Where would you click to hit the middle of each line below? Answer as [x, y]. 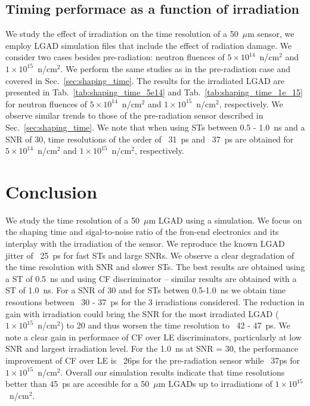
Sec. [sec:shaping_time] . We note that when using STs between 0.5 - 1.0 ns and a [155, 127]
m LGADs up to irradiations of [215, 384]
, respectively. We [251, 103]
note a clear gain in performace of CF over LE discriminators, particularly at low [154, 337]
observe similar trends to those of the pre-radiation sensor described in [134, 115]
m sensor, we [271, 34]
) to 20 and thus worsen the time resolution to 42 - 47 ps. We [175, 325]
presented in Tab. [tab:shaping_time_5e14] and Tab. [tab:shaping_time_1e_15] [154, 92]
